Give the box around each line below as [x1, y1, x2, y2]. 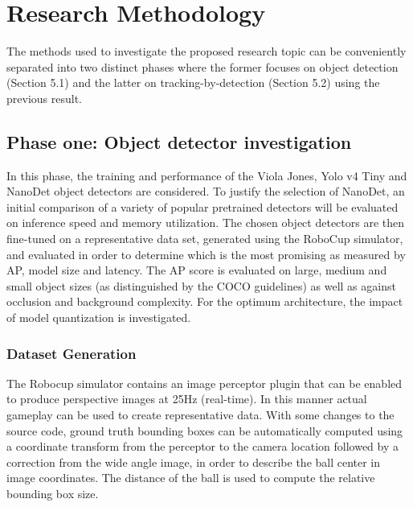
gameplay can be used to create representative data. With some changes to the [6, 406, 395, 423]
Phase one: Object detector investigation [6, 129, 352, 154]
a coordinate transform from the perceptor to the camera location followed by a [6, 438, 399, 455]
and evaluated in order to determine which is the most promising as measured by [6, 245, 406, 262]
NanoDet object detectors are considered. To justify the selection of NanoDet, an [6, 183, 405, 200]
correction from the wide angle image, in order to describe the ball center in [6, 453, 381, 470]
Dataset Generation [6, 343, 137, 363]
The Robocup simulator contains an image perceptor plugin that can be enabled [6, 374, 403, 391]
